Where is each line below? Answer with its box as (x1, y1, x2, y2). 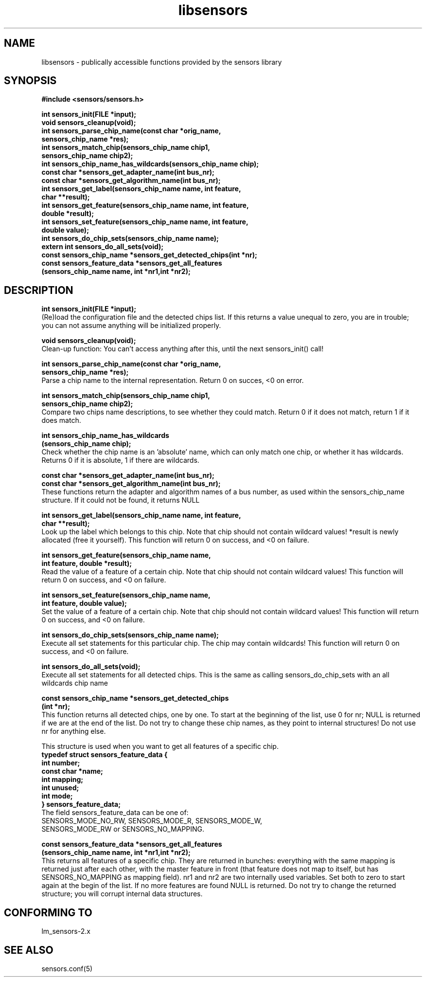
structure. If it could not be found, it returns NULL (41, 496, 200, 505)
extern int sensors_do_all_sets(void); (41, 242, 164, 251)
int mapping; (41, 775, 84, 784)
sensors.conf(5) (41, 964, 93, 973)
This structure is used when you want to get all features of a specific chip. (41, 742, 279, 751)
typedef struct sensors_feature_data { (41, 750, 168, 759)
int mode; (41, 792, 73, 800)
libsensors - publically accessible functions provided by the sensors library (41, 57, 282, 66)
